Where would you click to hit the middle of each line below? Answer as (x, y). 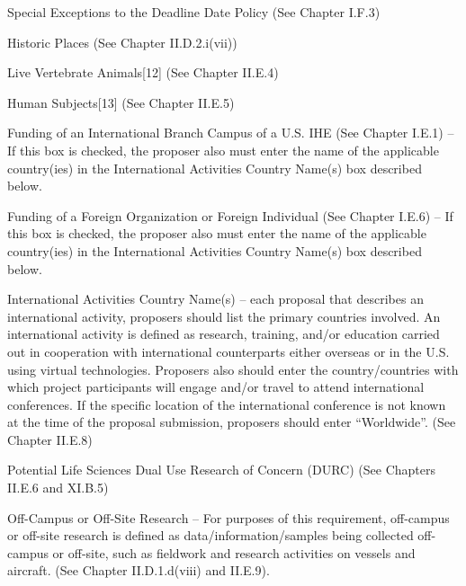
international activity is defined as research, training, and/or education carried (224, 334)
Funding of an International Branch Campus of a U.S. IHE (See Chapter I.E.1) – (231, 133)
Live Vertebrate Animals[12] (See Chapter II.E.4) (143, 72)
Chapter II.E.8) (50, 439)
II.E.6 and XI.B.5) (58, 488)
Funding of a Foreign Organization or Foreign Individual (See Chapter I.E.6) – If (230, 215)
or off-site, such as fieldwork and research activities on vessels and (234, 552)
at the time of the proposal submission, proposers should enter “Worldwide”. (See (232, 422)
